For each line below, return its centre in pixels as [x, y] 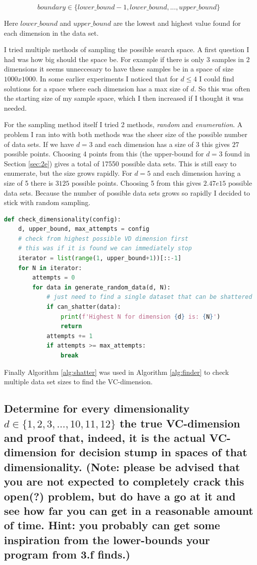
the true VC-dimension [180, 423]
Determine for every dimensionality [97, 408]
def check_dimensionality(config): [63, 219]
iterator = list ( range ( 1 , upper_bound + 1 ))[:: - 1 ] [100, 258]
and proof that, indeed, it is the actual [105, 437]
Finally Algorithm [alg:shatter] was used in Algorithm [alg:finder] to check [117, 372]
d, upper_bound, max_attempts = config [84, 229]
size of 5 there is [29, 182]
